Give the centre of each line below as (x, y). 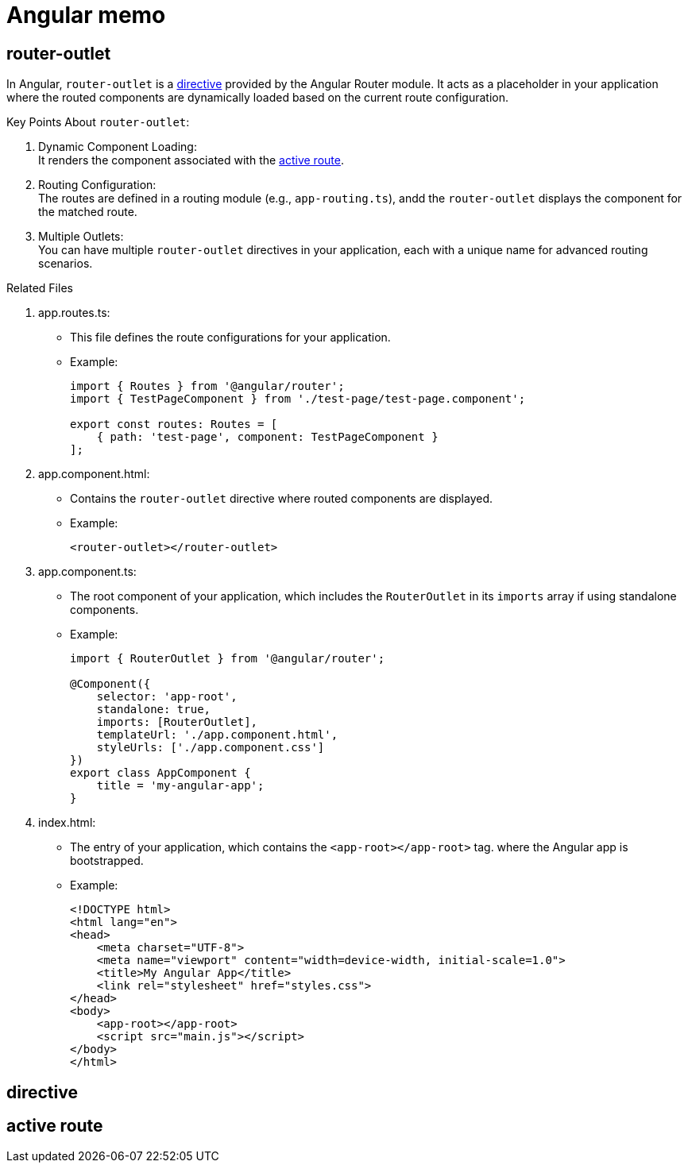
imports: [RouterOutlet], (177, 722)
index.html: (67, 823)
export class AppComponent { (160, 773)
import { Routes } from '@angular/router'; (207, 386)
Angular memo (86, 15)
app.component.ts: (87, 572)
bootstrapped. (107, 861)
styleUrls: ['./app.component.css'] (211, 748)
